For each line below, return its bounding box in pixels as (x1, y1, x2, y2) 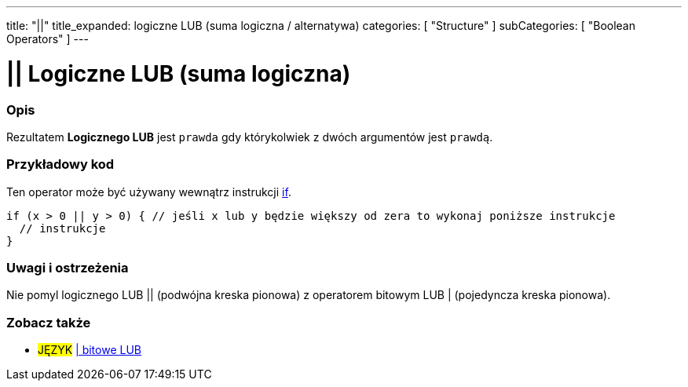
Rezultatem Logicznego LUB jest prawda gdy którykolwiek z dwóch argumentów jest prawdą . (6, 130, 493, 144)
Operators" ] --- (6, 32, 89, 46)
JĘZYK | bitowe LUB (38, 343, 142, 357)
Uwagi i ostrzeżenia (6, 260, 129, 276)
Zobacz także (6, 314, 91, 330)
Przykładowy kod (6, 156, 115, 173)
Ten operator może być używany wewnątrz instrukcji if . (6, 184, 291, 199)
